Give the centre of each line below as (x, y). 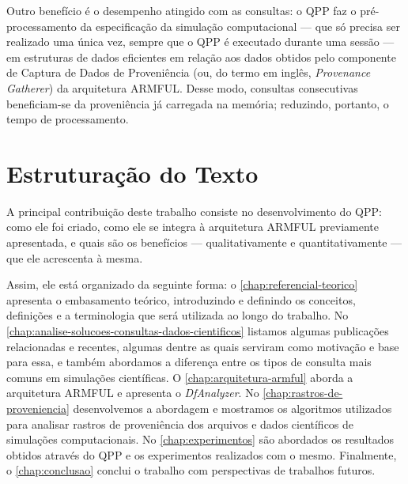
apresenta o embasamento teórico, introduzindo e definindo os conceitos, (181, 299)
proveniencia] (38, 408)
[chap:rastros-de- (303, 393)
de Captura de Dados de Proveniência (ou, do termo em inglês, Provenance (189, 72)
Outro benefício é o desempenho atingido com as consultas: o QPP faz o (181, 10)
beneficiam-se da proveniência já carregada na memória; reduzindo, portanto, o (198, 103)
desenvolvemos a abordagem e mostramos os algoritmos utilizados (232, 408)
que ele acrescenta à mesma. (75, 257)
